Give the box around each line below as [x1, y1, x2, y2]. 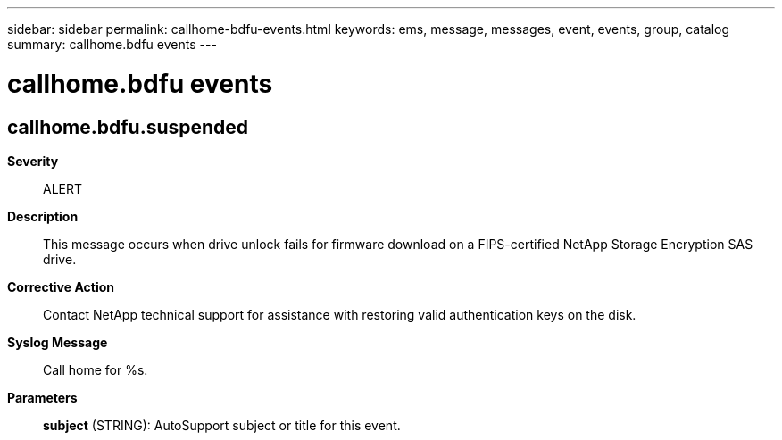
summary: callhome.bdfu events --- [7, 37, 217, 52]
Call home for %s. [43, 361, 148, 378]
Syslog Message [7, 334, 108, 350]
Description [7, 208, 79, 224]
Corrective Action [7, 278, 114, 295]
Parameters [7, 389, 78, 405]
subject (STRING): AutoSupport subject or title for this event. [43, 417, 401, 433]
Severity [7, 153, 59, 169]
